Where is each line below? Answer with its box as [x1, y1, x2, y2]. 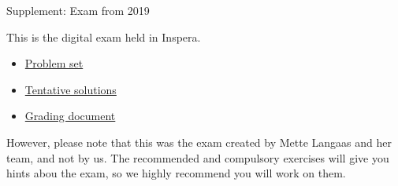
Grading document [24, 108, 116, 124]
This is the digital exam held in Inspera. [6, 28, 201, 45]
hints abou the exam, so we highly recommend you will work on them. [6, 165, 346, 181]
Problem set [24, 55, 84, 71]
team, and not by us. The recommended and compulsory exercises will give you [6, 149, 389, 166]
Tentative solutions [24, 81, 117, 97]
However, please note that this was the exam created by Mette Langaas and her [6, 133, 392, 150]
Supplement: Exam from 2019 [6, 2, 150, 18]
